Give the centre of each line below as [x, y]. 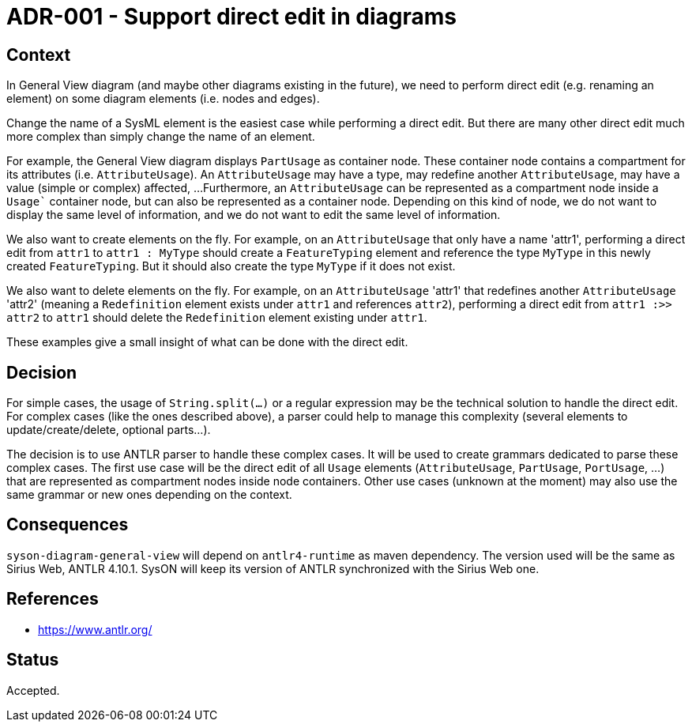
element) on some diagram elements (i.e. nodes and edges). [163, 99]
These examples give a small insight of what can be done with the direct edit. [207, 342]
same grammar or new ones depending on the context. [149, 495]
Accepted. [33, 690]
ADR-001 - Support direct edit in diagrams [232, 17]
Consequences [68, 525]
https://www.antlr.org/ [95, 629]
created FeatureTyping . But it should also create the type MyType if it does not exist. [231, 266]
